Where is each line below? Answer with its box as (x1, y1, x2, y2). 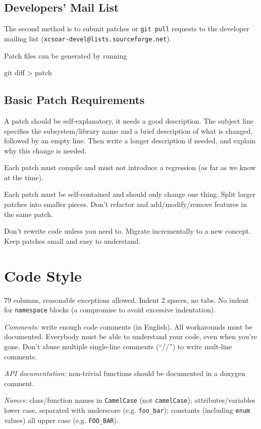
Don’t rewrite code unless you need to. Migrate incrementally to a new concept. (4, 226, 251, 236)
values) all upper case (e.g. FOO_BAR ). (4, 414, 119, 425)
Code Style (4, 265, 82, 286)
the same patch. (4, 208, 53, 219)
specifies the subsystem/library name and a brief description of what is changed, (4, 125, 253, 136)
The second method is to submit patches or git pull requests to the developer (4, 23, 249, 34)
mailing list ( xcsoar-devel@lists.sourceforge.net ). (4, 33, 172, 43)
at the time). (4, 172, 43, 182)
